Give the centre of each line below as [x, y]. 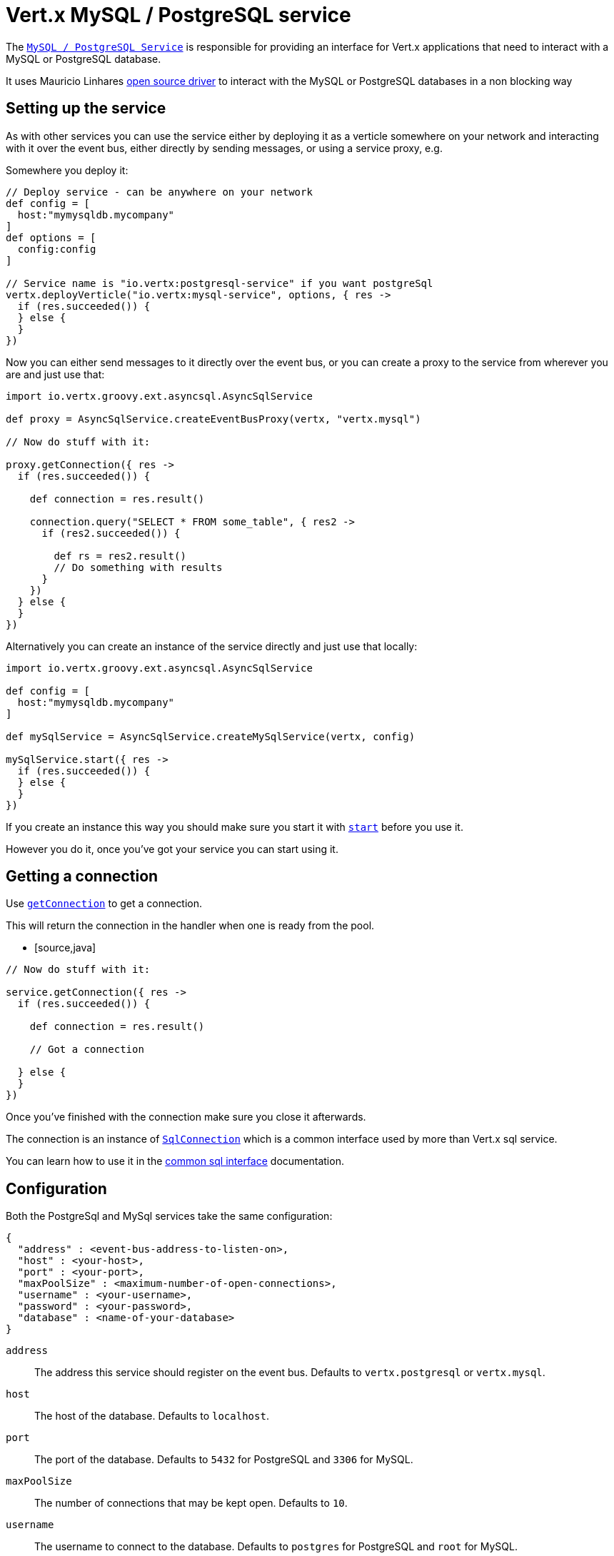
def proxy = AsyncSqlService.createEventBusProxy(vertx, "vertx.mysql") [213, 419]
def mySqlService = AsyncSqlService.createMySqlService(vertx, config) [211, 736]
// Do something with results [138, 567]
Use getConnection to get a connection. [104, 904]
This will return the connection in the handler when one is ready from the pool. [190, 926]
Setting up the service [86, 108]
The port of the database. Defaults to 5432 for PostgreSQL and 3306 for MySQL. [224, 1460]
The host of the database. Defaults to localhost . [152, 1416]
